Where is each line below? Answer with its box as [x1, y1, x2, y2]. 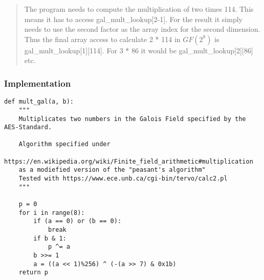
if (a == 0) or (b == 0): [33, 217, 122, 225]
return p [18, 269, 48, 276]
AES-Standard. [4, 124, 52, 131]
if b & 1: [33, 234, 67, 242]
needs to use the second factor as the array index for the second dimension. [24, 24, 260, 34]
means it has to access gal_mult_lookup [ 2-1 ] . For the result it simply [24, 13, 243, 24]
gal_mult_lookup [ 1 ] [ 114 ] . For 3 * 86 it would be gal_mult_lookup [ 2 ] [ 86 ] [24, 45, 253, 55]
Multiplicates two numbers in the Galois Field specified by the [18, 115, 246, 123]
